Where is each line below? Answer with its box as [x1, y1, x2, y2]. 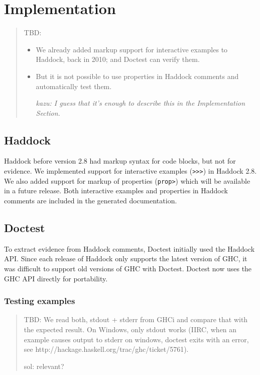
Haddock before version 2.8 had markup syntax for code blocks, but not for [4, 156, 236, 166]
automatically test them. [36, 81, 112, 91]
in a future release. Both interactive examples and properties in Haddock [4, 185, 228, 196]
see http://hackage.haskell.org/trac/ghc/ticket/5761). [24, 344, 189, 354]
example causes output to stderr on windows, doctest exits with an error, [24, 334, 249, 344]
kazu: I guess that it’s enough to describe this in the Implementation [36, 98, 245, 108]
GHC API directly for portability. [4, 273, 108, 283]
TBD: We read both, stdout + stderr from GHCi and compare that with [24, 314, 248, 325]
